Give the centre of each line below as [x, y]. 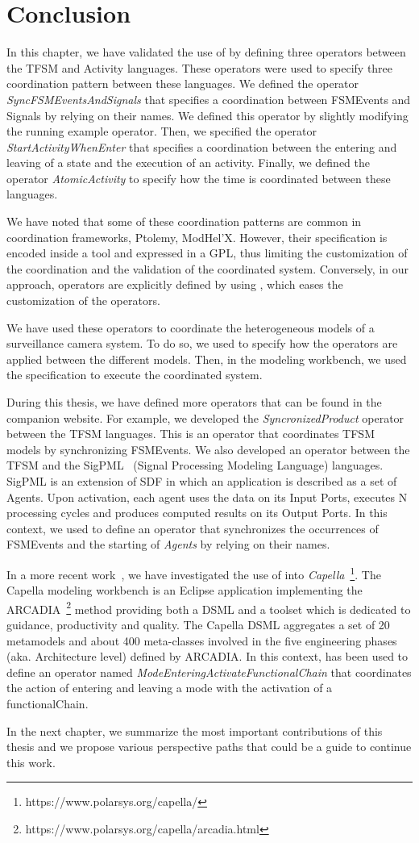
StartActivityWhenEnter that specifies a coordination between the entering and [202, 146]
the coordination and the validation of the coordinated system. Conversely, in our [207, 268]
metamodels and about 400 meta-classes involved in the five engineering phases [202, 640]
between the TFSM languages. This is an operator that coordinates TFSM [191, 434]
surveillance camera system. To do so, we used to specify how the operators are [202, 343]
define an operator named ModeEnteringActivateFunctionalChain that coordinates [209, 672]
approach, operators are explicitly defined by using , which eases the [175, 284]
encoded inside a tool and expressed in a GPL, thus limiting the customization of [207, 253]
